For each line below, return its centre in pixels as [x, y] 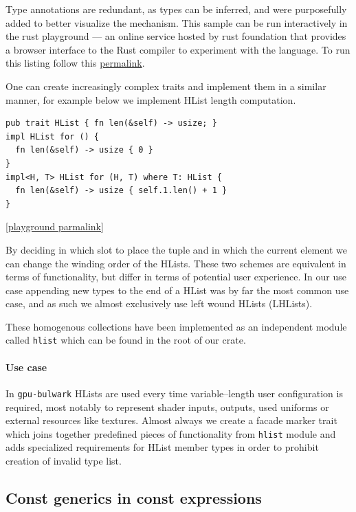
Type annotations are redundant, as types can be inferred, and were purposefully [176, 9]
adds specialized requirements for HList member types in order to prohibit [162, 447]
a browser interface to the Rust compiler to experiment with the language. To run [178, 49]
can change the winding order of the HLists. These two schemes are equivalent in [176, 263]
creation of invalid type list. [64, 461]
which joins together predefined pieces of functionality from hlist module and [171, 433]
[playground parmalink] [55, 226]
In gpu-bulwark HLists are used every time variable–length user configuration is [174, 393]
